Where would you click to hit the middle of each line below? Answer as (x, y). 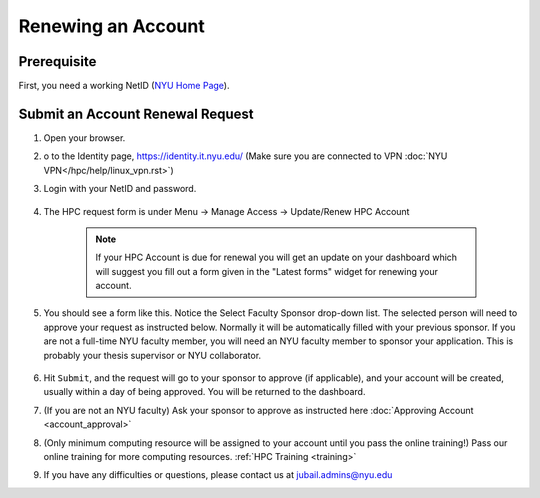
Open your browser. (84, 137)
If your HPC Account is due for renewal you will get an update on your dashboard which (276, 257)
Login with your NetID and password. (120, 189)
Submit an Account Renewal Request (136, 113)
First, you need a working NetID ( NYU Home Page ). (124, 86)
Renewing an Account (111, 26)
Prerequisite (57, 61)
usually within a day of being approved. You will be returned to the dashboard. (204, 392)
